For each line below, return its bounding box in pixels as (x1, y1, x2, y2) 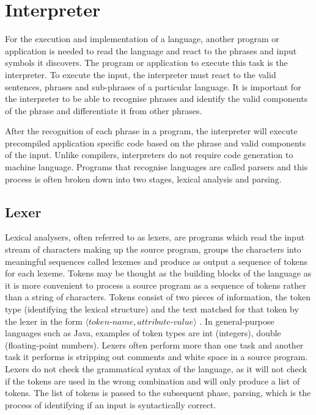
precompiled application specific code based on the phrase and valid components (5, 136, 306, 149)
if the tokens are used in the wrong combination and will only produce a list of (5, 374, 300, 387)
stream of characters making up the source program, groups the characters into (5, 243, 301, 256)
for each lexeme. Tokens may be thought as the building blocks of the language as (5, 267, 312, 280)
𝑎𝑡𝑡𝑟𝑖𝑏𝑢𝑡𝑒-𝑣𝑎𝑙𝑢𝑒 (137, 317, 194, 327)
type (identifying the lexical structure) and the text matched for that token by (5, 303, 299, 316)
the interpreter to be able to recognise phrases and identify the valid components (5, 92, 308, 105)
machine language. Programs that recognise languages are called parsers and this (5, 161, 308, 173)
